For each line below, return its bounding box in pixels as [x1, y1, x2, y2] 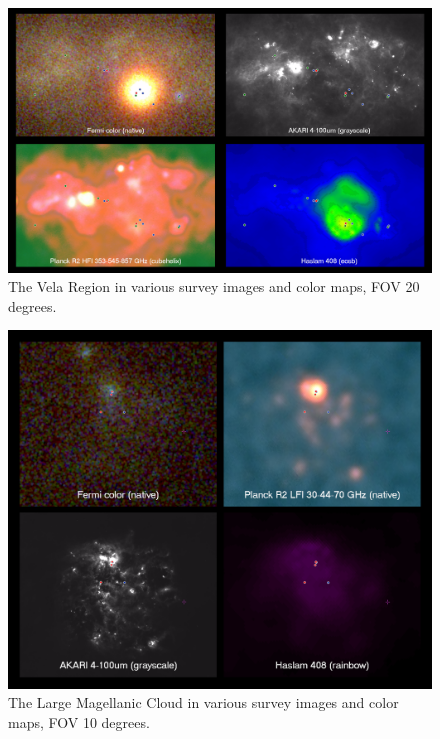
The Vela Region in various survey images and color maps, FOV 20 [8, 276, 420, 297]
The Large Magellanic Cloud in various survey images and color [8, 692, 399, 713]
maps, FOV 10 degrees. [8, 711, 150, 732]
